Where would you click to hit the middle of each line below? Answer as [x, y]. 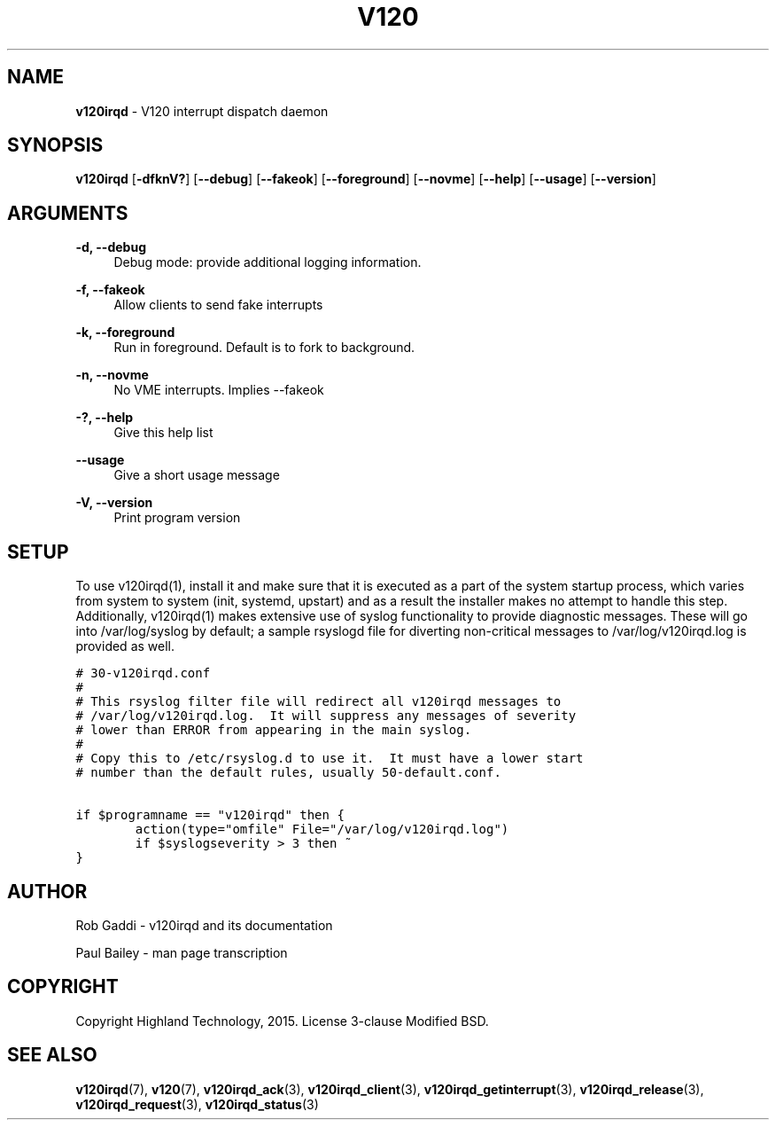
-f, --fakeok [110, 290]
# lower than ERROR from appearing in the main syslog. [274, 730]
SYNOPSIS [55, 145]
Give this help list [163, 433]
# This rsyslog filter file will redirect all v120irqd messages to [318, 702]
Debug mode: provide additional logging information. [268, 262]
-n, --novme [112, 375]
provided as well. [125, 646]
